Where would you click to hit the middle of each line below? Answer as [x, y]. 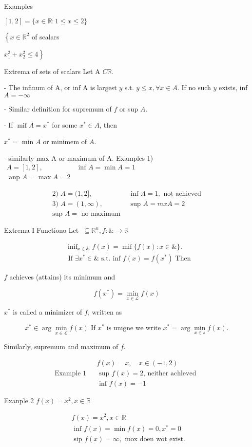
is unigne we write [134, 328]
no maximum [101, 214]
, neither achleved [170, 373]
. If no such [194, 87]
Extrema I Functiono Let [41, 230]
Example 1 [70, 373]
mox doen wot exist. [155, 439]
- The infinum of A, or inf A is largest [60, 87]
